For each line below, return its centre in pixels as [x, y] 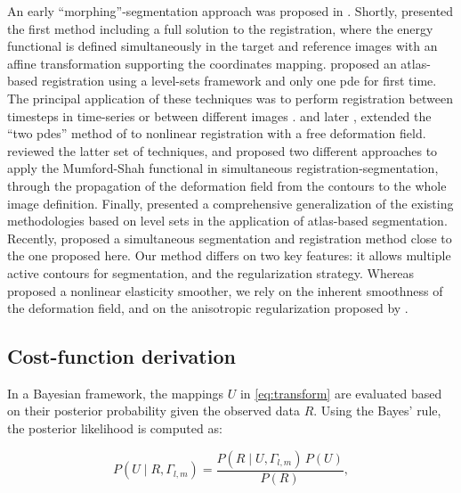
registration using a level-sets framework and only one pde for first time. [239, 81]
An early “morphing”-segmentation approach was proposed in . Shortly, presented [230, 11]
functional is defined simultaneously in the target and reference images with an [222, 46]
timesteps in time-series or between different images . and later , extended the [219, 115]
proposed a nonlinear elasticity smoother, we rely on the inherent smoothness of [225, 290]
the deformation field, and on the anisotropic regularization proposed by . [208, 308]
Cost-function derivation [121, 356]
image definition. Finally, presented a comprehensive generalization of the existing [230, 203]
